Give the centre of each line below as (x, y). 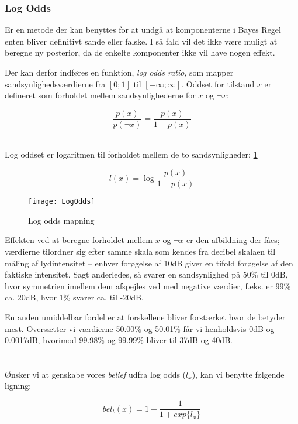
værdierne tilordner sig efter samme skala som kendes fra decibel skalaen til (140, 251)
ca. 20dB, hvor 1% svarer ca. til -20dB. (74, 297)
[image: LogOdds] (62, 202)
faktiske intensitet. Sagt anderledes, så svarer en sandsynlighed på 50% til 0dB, (146, 274)
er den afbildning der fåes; (233, 240)
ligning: (18, 386)
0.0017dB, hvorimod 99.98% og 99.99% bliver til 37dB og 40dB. (119, 340)
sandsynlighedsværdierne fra (55, 83)
